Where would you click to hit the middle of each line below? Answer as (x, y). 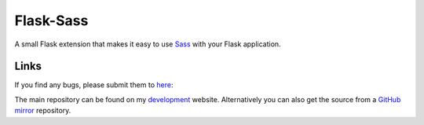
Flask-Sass (51, 20)
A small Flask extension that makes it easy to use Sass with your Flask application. (148, 44)
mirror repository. (43, 111)
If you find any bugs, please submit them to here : (94, 85)
